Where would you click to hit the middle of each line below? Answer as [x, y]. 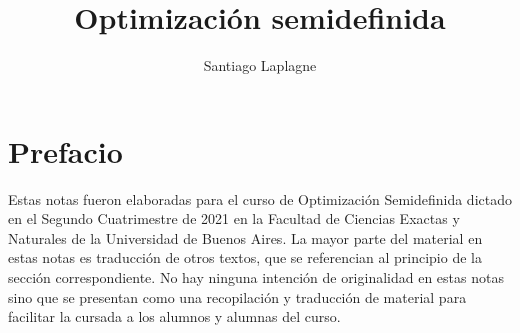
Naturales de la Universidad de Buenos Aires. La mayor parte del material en [245, 237]
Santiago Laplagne [260, 65]
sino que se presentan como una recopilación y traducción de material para [237, 296]
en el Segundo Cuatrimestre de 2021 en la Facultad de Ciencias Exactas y [234, 218]
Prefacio [65, 150]
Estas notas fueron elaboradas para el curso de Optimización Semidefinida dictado [260, 198]
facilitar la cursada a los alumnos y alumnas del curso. [174, 316]
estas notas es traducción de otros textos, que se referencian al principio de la [245, 257]
